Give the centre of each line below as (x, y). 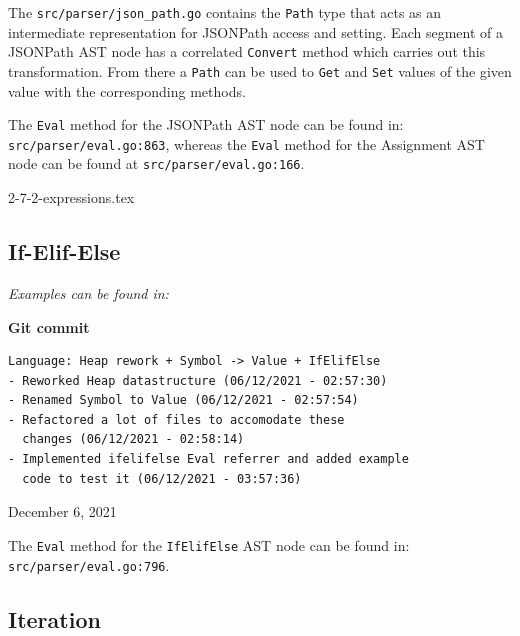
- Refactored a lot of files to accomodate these (176, 419)
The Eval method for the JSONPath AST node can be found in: (206, 124)
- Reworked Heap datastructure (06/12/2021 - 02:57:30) (198, 380)
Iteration (54, 618)
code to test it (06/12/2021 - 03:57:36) (162, 478)
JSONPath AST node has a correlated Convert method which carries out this (247, 51)
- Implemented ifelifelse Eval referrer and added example (208, 459)
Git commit (49, 326)
